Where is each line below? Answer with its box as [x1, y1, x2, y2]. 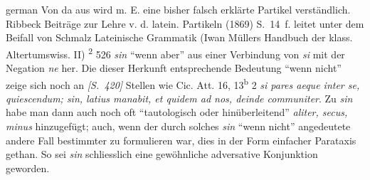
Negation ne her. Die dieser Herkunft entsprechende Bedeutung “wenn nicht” [6, 60, 342, 75]
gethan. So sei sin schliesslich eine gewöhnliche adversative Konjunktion [6, 147, 318, 162]
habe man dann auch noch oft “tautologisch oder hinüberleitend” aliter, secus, [6, 105, 348, 120]
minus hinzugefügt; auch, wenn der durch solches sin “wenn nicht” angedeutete [6, 119, 351, 134]
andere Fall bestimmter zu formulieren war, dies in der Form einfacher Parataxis [6, 132, 356, 147]
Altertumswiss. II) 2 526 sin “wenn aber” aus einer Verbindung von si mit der [6, 44, 345, 61]
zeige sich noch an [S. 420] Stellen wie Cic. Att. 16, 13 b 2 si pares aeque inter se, [6, 75, 360, 92]
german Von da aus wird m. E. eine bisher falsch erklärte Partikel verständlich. [6, 2, 351, 16]
